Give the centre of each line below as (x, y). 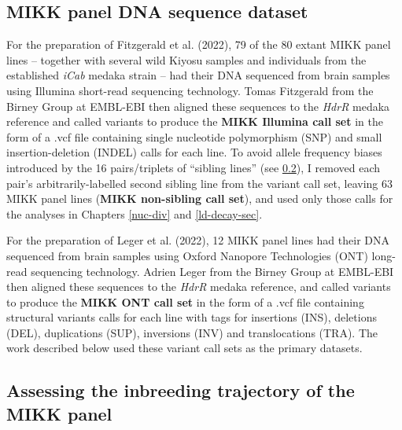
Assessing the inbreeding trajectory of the (181, 390)
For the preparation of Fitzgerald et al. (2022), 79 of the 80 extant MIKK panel (199, 44)
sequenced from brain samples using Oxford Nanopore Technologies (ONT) (187, 255)
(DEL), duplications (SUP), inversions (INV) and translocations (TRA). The (192, 332)
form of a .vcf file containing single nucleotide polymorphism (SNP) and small (194, 136)
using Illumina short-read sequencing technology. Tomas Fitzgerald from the (190, 90)
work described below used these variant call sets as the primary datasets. (184, 348)
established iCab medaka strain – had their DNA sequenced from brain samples (198, 75)
